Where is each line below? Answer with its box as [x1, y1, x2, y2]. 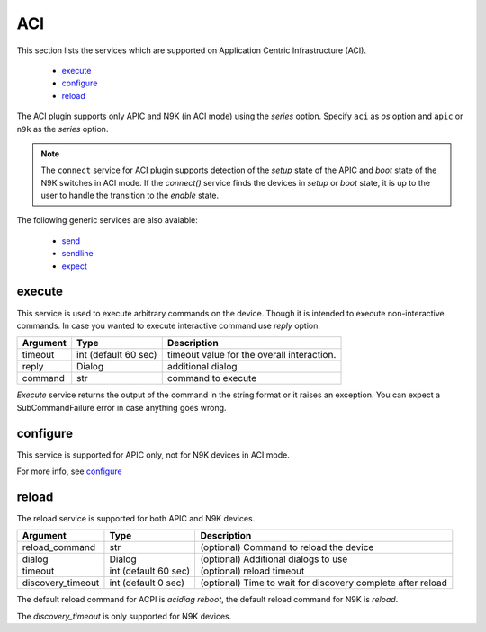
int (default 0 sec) [109, 576, 184, 589]
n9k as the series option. [16, 123, 109, 134]
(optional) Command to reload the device [200, 541, 374, 554]
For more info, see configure [16, 466, 122, 476]
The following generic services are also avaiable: [16, 215, 198, 226]
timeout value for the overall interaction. [166, 349, 337, 361]
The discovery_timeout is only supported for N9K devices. [16, 610, 232, 621]
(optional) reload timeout [200, 565, 305, 577]
